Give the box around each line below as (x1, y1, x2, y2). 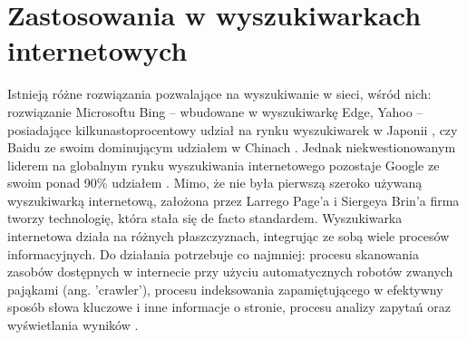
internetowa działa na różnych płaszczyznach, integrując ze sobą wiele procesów (7, 227, 450, 246)
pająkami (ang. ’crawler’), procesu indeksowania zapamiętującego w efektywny (7, 279, 443, 298)
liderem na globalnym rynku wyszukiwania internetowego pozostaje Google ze (7, 155, 440, 174)
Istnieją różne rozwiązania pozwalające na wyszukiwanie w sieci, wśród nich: (7, 84, 432, 103)
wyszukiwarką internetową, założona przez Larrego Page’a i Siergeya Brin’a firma (7, 190, 460, 209)
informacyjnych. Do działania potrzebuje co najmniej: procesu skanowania (7, 244, 419, 263)
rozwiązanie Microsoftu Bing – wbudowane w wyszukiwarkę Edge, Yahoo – (7, 102, 423, 121)
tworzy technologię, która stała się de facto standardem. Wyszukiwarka (7, 209, 403, 228)
